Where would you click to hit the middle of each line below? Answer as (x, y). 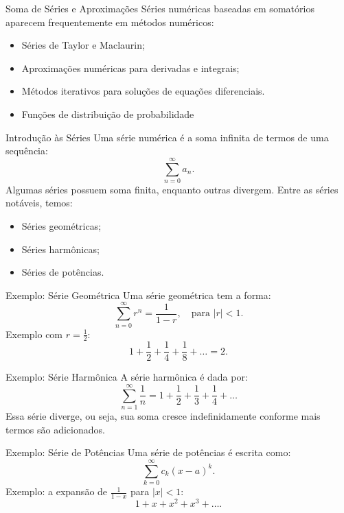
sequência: (27, 151)
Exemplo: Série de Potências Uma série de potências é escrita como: (148, 452)
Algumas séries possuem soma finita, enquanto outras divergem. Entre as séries (172, 189)
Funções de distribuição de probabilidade (108, 114)
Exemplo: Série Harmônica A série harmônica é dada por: (127, 377)
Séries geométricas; (61, 226)
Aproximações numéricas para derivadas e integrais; (130, 68)
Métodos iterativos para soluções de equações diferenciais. (143, 91)
